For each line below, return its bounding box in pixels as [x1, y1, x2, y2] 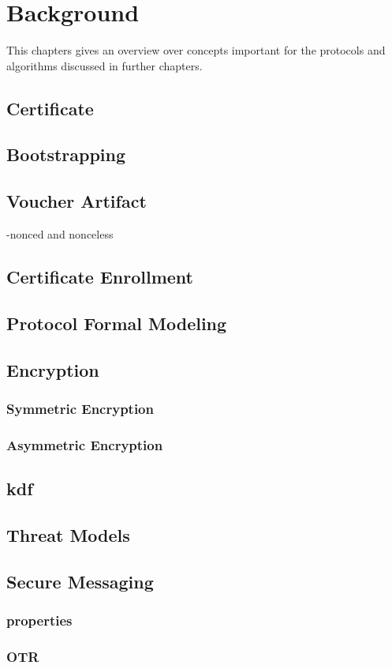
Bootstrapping [6, 142, 126, 167]
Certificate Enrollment [6, 265, 193, 289]
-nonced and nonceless [6, 226, 114, 242]
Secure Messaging [6, 569, 154, 593]
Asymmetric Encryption [6, 434, 163, 454]
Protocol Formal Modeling [6, 310, 227, 335]
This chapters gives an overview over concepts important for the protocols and [6, 42, 386, 58]
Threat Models [6, 522, 130, 547]
